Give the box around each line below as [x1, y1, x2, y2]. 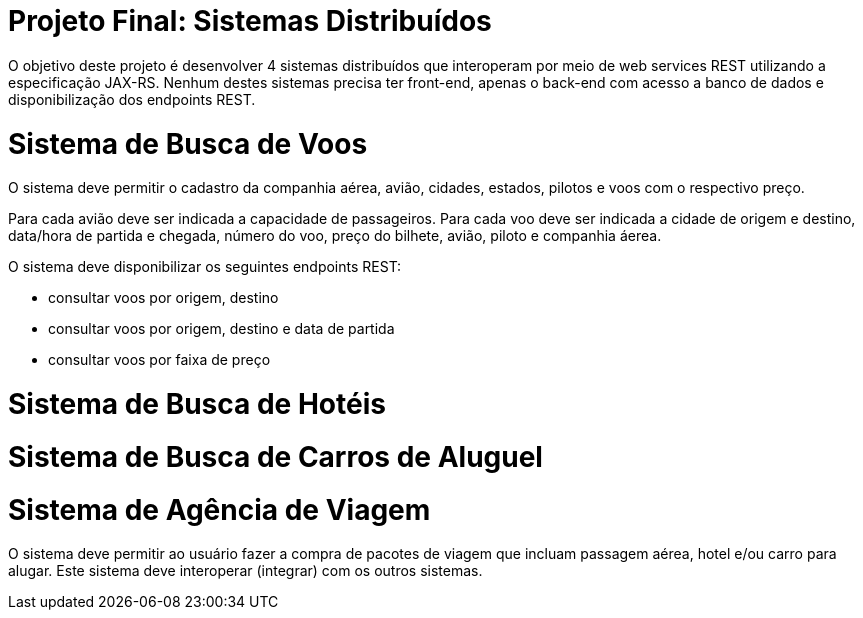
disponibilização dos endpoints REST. [8, 90, 256, 108]
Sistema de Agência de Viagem [8, 492, 431, 527]
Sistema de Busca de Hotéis [8, 387, 386, 421]
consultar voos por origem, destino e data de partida [48, 320, 395, 338]
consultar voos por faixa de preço [48, 351, 271, 369]
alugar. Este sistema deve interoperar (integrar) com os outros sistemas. [8, 562, 483, 580]
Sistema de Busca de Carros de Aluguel [8, 439, 543, 474]
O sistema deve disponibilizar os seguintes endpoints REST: [8, 258, 402, 276]
